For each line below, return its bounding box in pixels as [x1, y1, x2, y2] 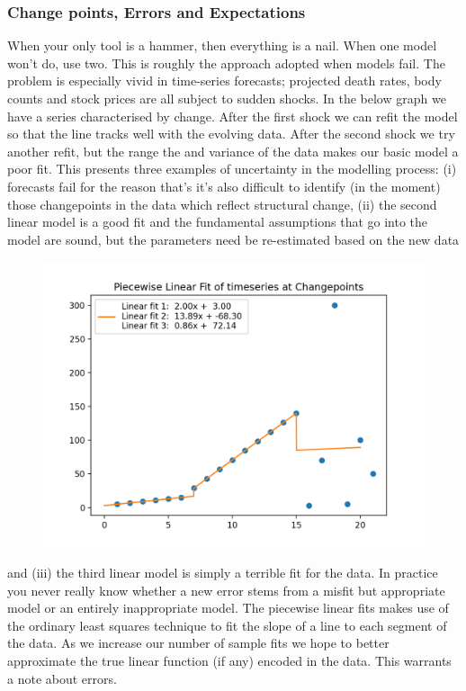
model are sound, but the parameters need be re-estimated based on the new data [7, 229, 460, 248]
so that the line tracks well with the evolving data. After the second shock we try [7, 124, 455, 143]
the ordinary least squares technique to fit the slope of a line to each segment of [7, 615, 447, 634]
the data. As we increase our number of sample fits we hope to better [7, 633, 390, 652]
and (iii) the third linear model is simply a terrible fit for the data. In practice [7, 562, 438, 581]
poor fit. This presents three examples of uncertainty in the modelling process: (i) [7, 159, 457, 178]
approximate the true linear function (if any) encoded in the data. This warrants [7, 651, 452, 669]
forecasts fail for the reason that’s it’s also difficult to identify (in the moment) [7, 176, 441, 195]
